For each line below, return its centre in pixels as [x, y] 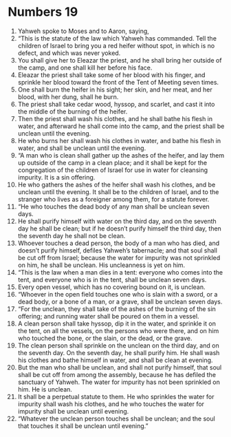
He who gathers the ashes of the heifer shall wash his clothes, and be [117, 184]
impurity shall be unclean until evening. [73, 411]
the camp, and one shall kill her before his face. [85, 67]
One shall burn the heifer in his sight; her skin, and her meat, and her [115, 89]
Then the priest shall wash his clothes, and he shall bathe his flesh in [115, 118]
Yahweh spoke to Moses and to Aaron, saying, [84, 31]
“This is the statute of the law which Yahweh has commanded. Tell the [117, 38]
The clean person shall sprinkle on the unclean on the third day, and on [118, 345]
